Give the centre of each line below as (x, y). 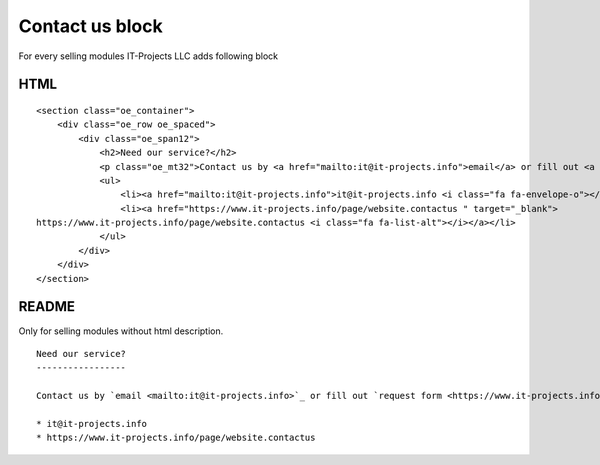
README (46, 306)
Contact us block (91, 26)
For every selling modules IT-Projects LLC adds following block (148, 56)
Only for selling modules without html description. (121, 331)
